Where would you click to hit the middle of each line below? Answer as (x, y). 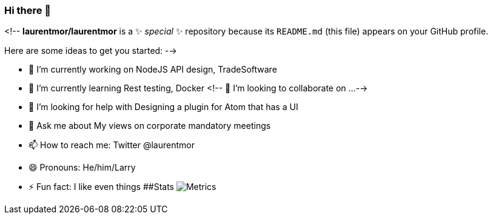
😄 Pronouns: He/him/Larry (82, 168)
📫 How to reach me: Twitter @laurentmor (112, 145)
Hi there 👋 (28, 10)
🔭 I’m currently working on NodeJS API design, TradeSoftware (153, 70)
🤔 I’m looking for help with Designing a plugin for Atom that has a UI (163, 107)
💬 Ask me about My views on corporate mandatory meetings (150, 126)
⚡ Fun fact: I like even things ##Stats (101, 187)
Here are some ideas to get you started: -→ (91, 51)
